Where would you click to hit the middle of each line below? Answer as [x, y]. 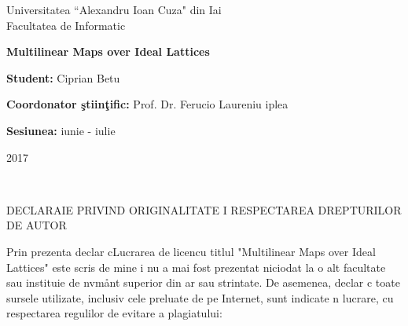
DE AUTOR [37, 225]
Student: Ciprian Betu [63, 77]
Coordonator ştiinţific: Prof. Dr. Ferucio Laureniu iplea [147, 104]
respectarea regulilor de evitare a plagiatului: [114, 313]
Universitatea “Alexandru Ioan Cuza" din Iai [114, 9]
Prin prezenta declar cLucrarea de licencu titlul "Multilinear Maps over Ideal [191, 251]
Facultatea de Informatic [66, 25]
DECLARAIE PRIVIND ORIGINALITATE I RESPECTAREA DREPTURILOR [204, 209]
